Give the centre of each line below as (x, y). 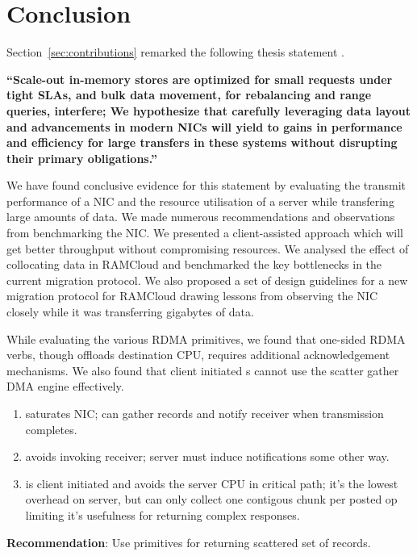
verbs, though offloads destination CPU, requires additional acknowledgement (198, 355)
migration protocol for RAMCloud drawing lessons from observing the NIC (192, 296)
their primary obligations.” (82, 158)
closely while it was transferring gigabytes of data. (130, 312)
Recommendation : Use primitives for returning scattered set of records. (189, 542)
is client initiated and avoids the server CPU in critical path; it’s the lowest (212, 483)
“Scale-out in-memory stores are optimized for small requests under (200, 79)
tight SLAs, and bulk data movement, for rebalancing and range (189, 95)
